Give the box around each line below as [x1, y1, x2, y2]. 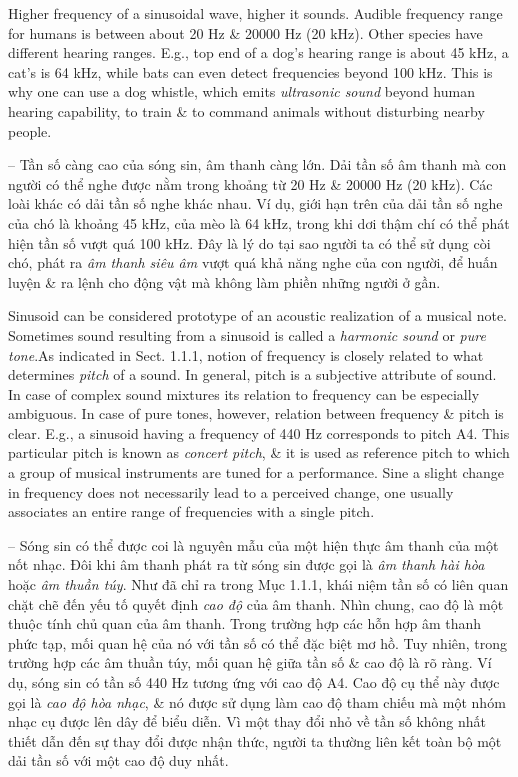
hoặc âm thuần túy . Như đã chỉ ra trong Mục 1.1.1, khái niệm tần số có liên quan [8, 574, 509, 595]
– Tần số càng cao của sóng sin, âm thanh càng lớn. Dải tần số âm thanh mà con [8, 154, 507, 175]
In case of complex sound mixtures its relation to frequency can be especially [8, 383, 480, 404]
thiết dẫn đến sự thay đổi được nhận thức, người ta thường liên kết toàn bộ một [8, 730, 502, 751]
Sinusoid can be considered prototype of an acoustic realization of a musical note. [8, 305, 507, 326]
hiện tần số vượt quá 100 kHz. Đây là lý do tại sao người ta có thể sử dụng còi [8, 232, 491, 253]
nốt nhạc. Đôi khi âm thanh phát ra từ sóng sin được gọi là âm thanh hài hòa [8, 554, 485, 575]
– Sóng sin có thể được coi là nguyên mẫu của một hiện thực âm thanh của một [8, 534, 499, 555]
